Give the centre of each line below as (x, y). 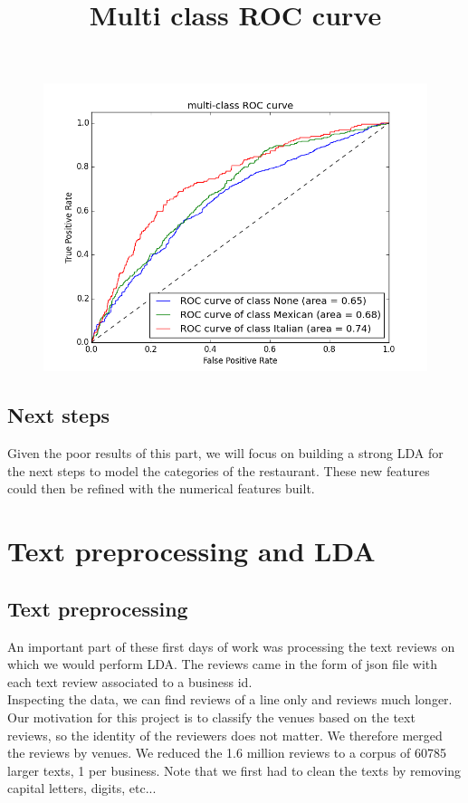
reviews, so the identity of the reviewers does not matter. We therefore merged (225, 735)
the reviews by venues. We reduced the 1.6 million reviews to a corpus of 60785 (227, 753)
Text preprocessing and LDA (191, 551)
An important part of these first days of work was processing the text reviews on (231, 646)
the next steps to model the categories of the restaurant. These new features (219, 470)
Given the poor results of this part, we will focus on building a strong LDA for (225, 453)
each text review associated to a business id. (130, 681)
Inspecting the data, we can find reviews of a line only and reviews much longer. (230, 699)
